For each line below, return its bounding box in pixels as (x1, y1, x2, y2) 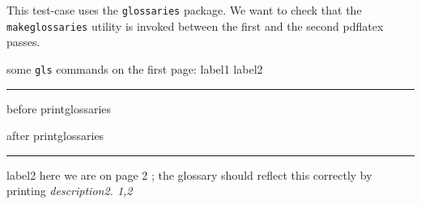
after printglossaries (6, 127, 104, 144)
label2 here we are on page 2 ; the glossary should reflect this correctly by (6, 166, 372, 183)
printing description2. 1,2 (6, 182, 133, 199)
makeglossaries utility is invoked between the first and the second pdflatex (6, 17, 384, 34)
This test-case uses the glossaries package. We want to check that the (6, 2, 362, 18)
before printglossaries (6, 100, 112, 117)
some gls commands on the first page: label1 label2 (6, 60, 263, 77)
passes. (6, 33, 40, 50)
